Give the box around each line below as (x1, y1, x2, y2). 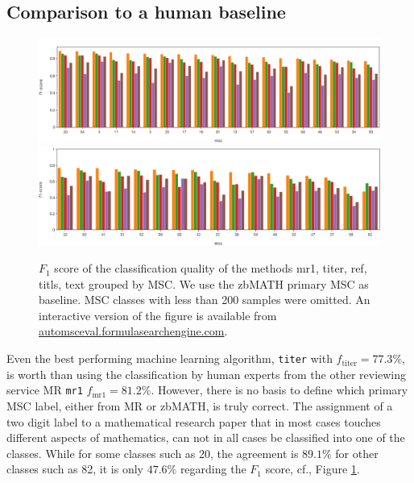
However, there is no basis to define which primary (157, 381, 408, 398)
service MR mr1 (6, 381, 83, 398)
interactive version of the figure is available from (39, 306, 277, 323)
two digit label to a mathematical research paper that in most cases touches (6, 413, 381, 430)
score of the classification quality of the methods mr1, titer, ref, (54, 260, 367, 277)
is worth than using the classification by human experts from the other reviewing (6, 365, 407, 382)
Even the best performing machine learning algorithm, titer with (6, 350, 333, 367)
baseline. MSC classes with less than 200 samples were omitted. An (39, 291, 371, 308)
